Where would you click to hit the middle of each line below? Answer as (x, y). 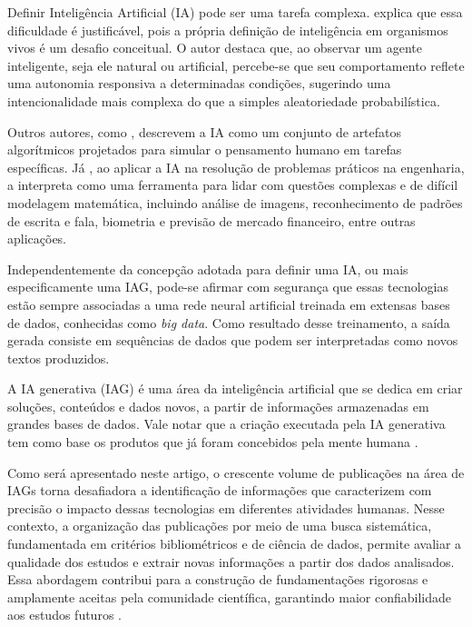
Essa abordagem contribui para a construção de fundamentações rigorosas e (218, 579)
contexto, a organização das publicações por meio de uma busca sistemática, (220, 526)
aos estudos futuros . (64, 615)
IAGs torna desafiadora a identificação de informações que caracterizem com (220, 490)
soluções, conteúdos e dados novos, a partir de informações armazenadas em (218, 406)
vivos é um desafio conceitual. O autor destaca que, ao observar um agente (215, 48)
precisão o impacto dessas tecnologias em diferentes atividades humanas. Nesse (226, 508)
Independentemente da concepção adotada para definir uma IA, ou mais (208, 269)
